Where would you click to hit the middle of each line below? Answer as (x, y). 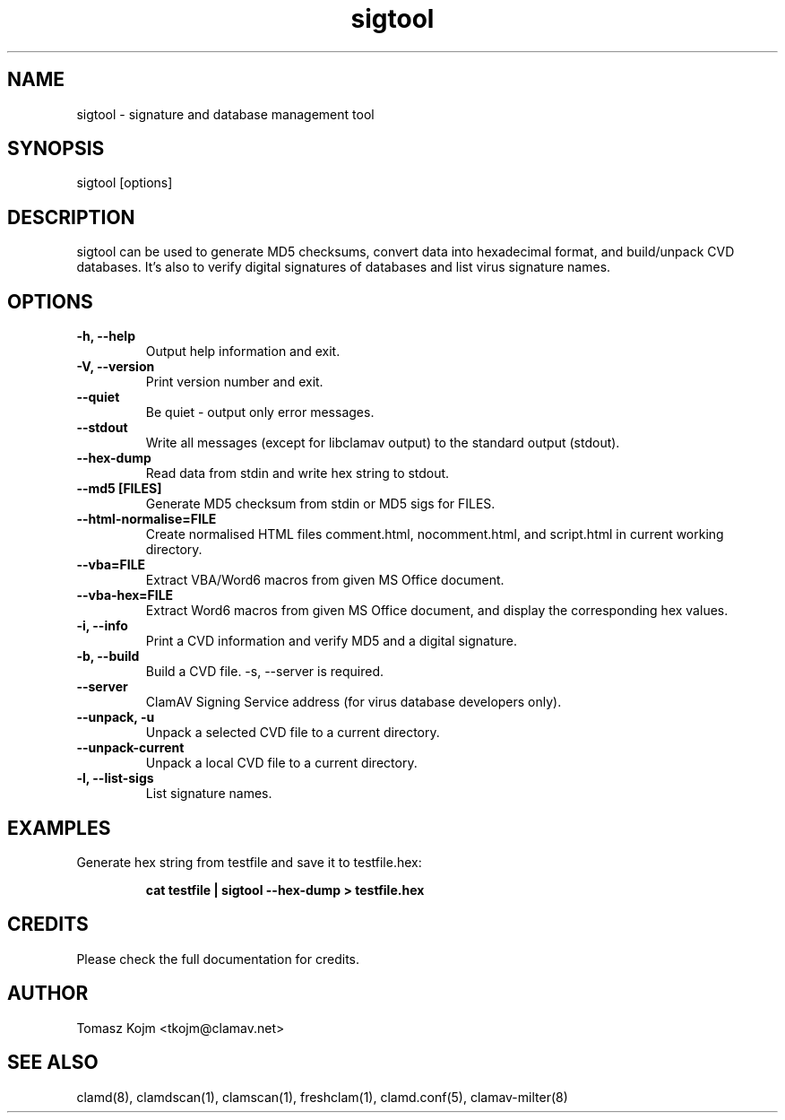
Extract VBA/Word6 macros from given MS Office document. (325, 580)
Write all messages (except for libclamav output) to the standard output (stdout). (383, 443)
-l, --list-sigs (115, 778)
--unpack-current (130, 748)
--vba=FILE (111, 565)
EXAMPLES (59, 828)
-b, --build (108, 656)
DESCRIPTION (71, 217)
